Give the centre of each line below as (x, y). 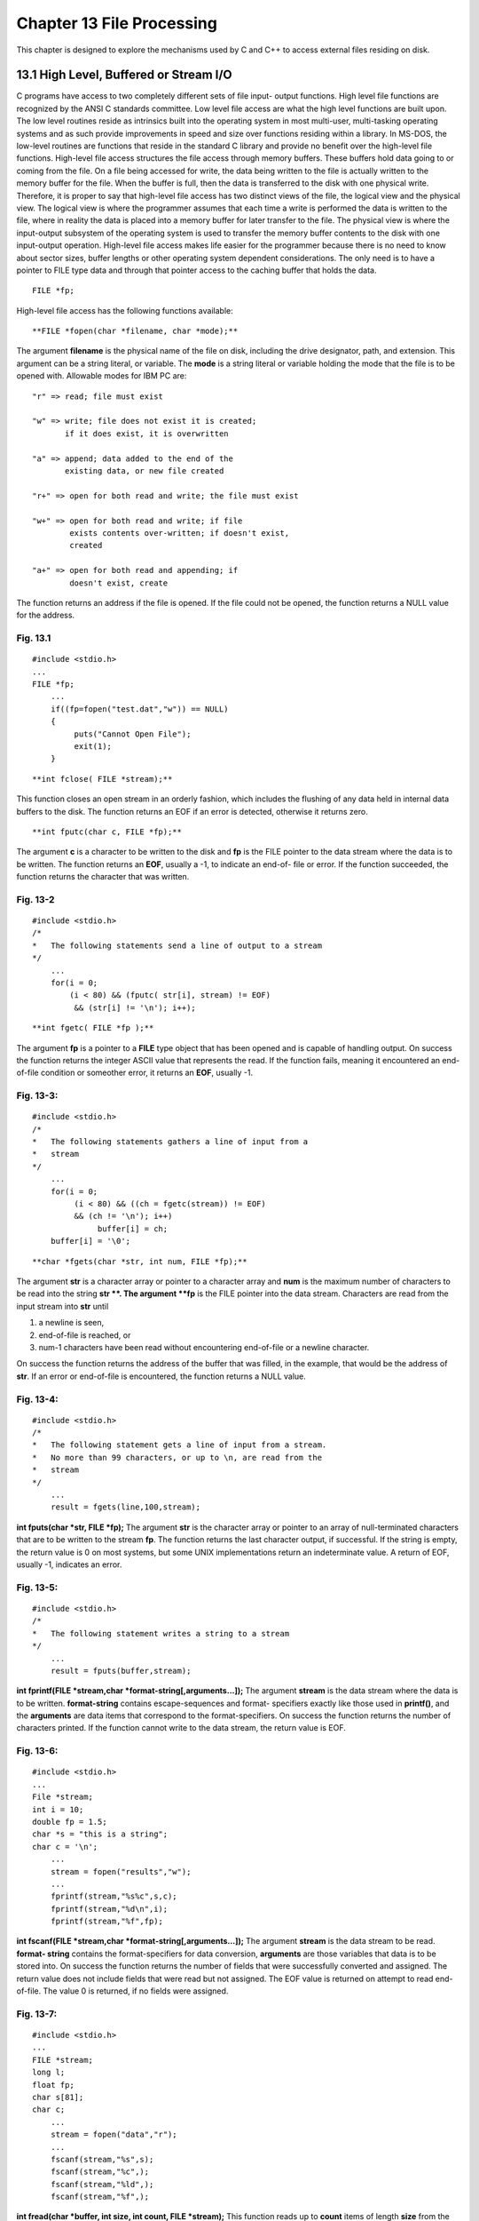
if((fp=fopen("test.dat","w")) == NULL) (140, 709)
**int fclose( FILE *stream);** (102, 779)
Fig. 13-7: (37, 2014)
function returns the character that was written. (103, 877)
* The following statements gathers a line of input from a (170, 1142)
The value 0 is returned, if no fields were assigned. (136, 1991)
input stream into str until (63, 1306)
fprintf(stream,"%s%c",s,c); (114, 1896)
